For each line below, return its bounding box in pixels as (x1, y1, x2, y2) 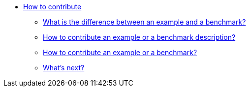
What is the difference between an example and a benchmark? (43, 18, 246, 26)
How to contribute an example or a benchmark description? (43, 33, 236, 41)
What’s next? (43, 63, 85, 72)
